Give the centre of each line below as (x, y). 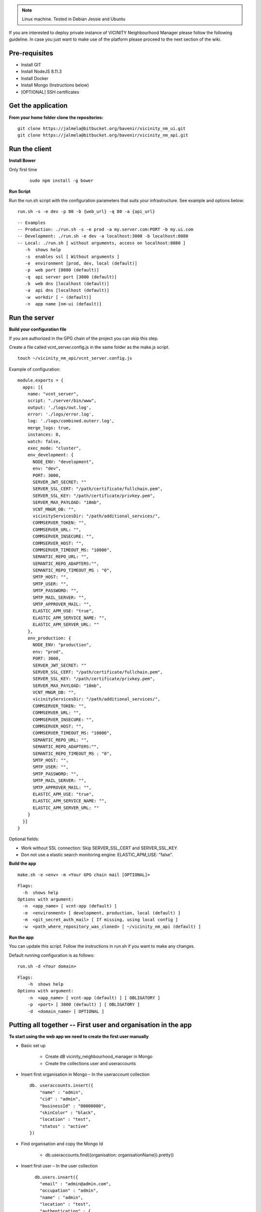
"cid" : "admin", (60, 1099)
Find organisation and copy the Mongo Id (62, 1144)
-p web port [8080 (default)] (62, 270)
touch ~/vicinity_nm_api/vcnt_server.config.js (75, 358)
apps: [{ (33, 387)
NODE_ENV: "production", (62, 645)
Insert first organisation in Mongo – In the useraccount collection (85, 1074)
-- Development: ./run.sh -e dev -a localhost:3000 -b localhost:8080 (103, 236)
